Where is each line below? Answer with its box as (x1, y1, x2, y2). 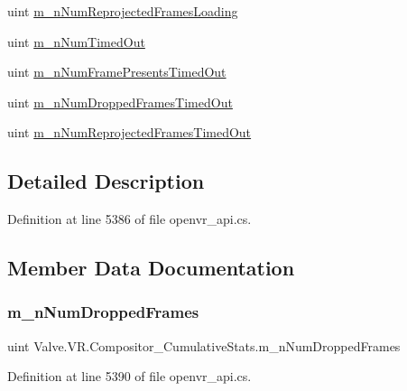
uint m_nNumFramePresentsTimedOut (7, 62, 227, 81)
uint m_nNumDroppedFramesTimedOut (7, 92, 233, 111)
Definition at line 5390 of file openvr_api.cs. (7, 367, 252, 386)
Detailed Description (7, 167, 205, 195)
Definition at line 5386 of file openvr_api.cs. (7, 209, 252, 228)
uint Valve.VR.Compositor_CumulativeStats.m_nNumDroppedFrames (7, 336, 401, 355)
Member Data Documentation (7, 254, 295, 282)
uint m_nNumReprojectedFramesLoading (7, 2, 238, 20)
